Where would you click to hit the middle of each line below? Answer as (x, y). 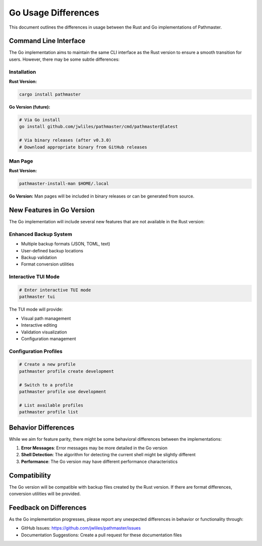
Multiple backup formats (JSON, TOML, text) (66, 244)
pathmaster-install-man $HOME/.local (64, 184)
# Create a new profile (48, 364)
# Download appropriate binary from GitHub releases (83, 147)
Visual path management (46, 318)
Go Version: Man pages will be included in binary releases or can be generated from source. (102, 196)
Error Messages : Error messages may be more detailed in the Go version (94, 448)
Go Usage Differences (54, 13)
